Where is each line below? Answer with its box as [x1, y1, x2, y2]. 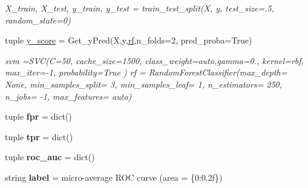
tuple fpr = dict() [5, 110, 72, 123]
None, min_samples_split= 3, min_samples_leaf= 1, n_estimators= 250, [5, 77, 283, 90]
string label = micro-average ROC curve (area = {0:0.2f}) [5, 170, 223, 183]
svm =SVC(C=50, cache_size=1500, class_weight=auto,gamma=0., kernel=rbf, [5, 54, 304, 66]
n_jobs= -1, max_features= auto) [5, 89, 132, 102]
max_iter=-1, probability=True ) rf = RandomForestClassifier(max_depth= [5, 66, 287, 79]
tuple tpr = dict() [5, 130, 73, 143]
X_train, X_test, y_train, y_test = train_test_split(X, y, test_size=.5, [5, 2, 274, 14]
